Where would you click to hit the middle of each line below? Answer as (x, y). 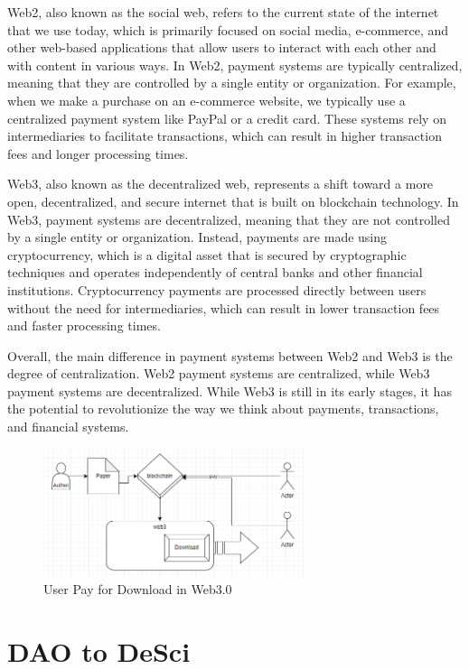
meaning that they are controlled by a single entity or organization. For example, (232, 83)
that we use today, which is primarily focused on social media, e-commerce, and (228, 29)
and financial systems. (68, 427)
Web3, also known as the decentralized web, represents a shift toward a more (220, 184)
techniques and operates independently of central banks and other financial (215, 272)
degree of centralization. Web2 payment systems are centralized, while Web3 (219, 373)
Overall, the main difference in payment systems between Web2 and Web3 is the (230, 355)
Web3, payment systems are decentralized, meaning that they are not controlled (229, 219)
